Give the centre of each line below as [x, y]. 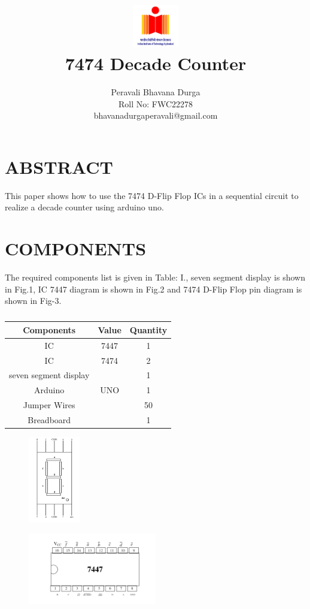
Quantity [148, 329]
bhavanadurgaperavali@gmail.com [156, 115]
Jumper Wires [49, 405]
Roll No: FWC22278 [156, 103]
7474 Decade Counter [156, 63]
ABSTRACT [59, 166]
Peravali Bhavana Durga [156, 92]
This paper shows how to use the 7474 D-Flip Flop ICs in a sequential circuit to [152, 195]
